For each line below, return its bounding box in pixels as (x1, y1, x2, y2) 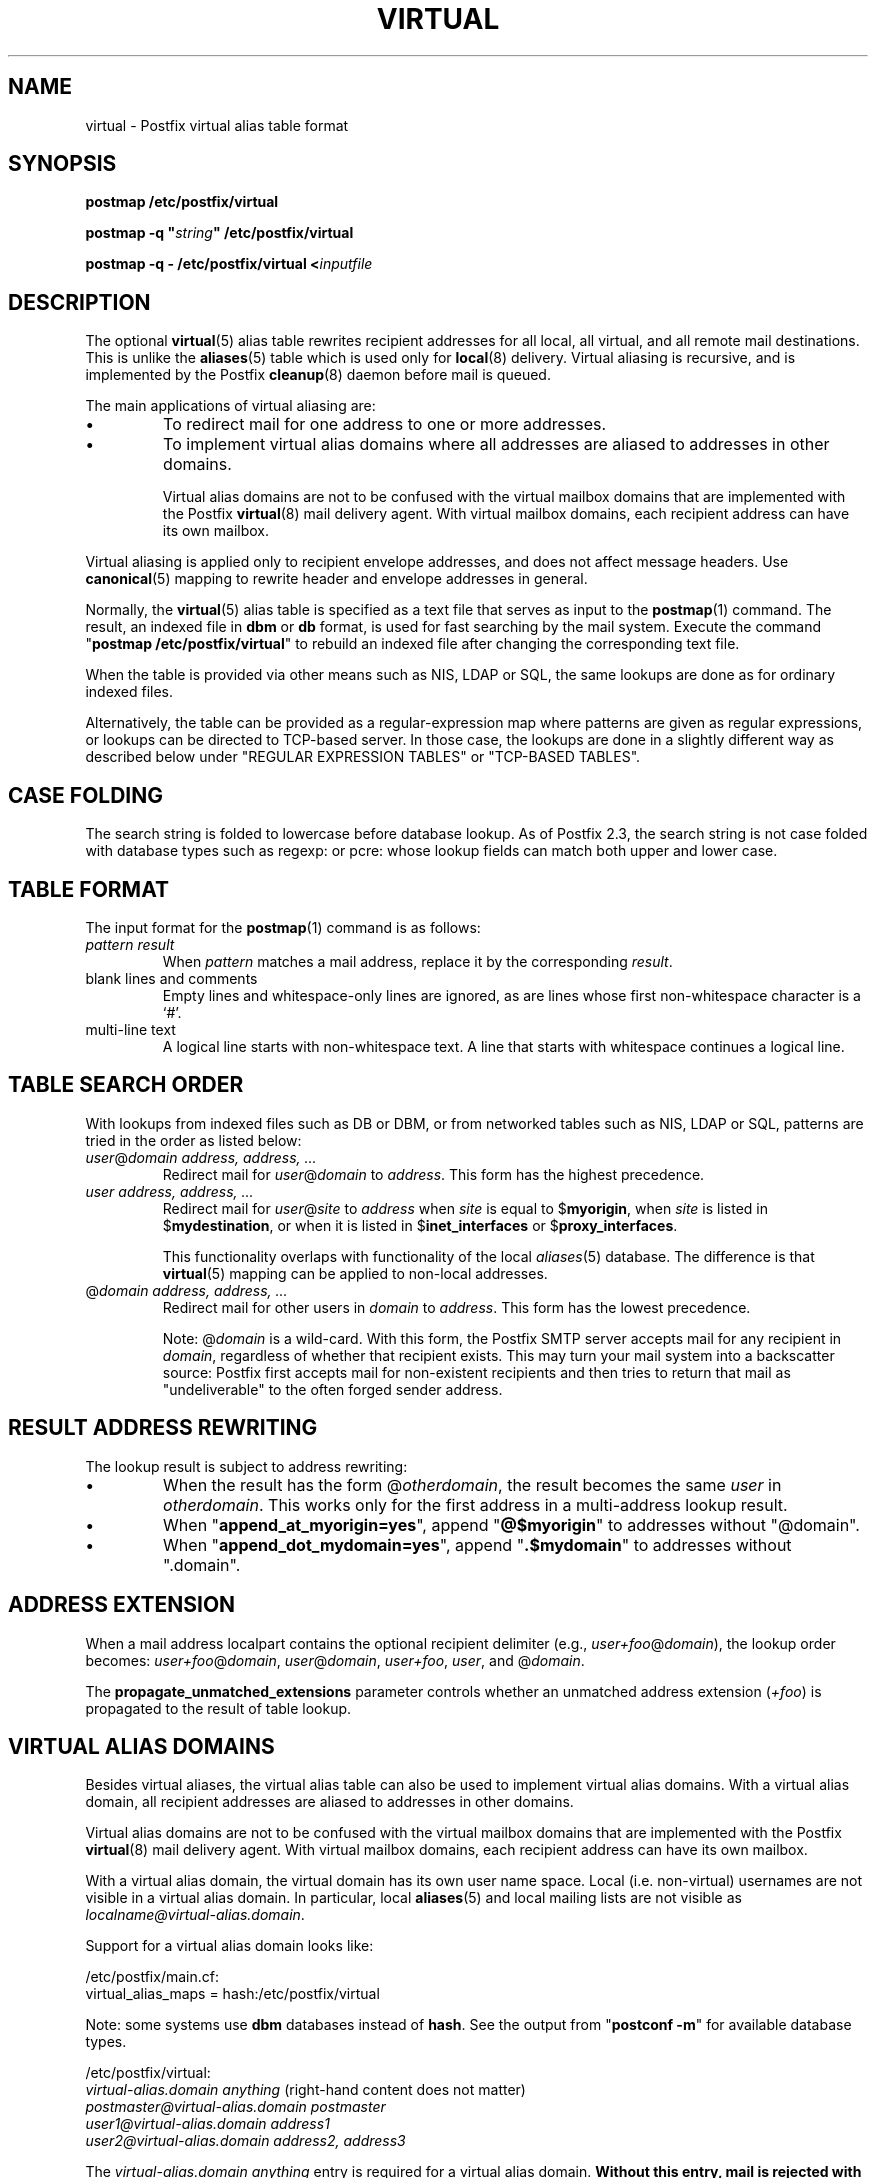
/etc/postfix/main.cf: (85, 1968, 219, 1986)
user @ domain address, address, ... (85, 1148, 317, 1166)
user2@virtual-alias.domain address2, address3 (85, 2132, 406, 2150)
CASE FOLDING (8, 782, 164, 808)
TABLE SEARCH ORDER (8, 1072, 244, 1098)
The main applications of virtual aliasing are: (85, 397, 376, 415)
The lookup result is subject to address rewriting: (85, 1457, 408, 1475)
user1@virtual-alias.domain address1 (85, 2115, 330, 2133)
